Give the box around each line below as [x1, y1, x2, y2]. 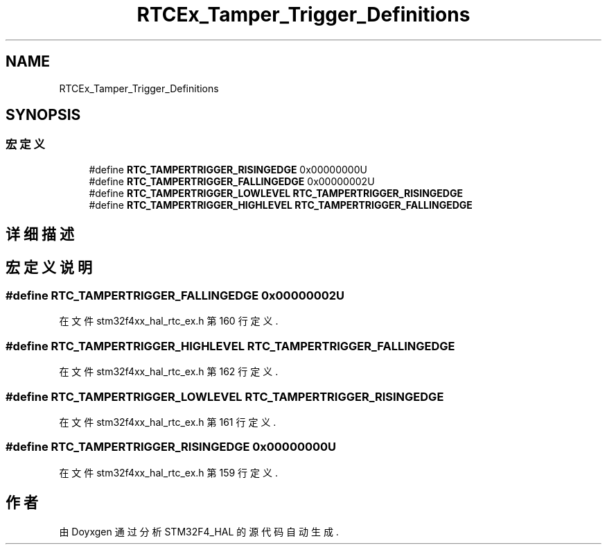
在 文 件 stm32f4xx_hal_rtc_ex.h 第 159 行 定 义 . [59, 466, 278, 479]
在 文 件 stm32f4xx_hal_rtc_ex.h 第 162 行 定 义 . [59, 366, 279, 378]
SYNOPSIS [6, 106, 81, 124]
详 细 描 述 [6, 225, 74, 243]
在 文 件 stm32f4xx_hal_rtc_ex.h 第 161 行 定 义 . [59, 415, 276, 428]
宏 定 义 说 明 [6, 258, 92, 276]
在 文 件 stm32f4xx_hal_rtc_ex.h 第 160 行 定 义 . [59, 315, 279, 327]
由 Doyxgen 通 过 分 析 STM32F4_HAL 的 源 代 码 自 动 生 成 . [59, 525, 339, 538]
